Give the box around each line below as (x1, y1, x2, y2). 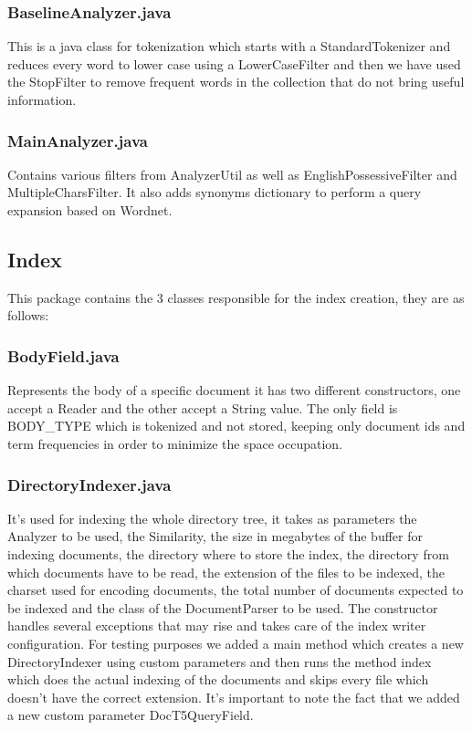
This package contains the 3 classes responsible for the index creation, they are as (7, 287, 465, 307)
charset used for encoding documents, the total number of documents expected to (7, 580, 464, 600)
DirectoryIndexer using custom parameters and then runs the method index (7, 652, 432, 671)
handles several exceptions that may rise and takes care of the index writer (7, 616, 426, 635)
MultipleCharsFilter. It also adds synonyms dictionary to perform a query (7, 182, 422, 202)
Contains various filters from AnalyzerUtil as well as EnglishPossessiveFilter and (7, 164, 457, 183)
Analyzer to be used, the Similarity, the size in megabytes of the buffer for (7, 527, 423, 546)
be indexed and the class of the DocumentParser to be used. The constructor (7, 598, 438, 617)
